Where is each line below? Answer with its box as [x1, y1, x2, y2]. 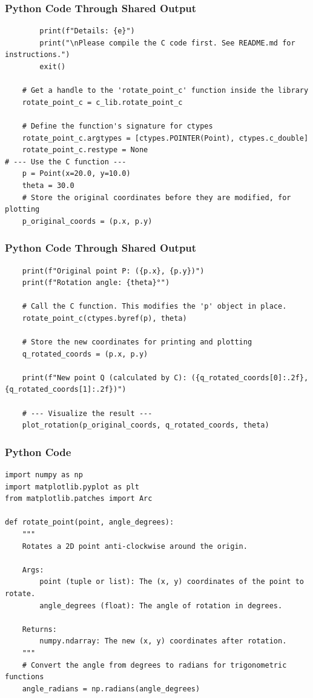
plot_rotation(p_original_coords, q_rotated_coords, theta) [22, 421, 269, 430]
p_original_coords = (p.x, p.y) [22, 216, 153, 226]
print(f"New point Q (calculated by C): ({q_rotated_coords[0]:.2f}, [22, 373, 309, 382]
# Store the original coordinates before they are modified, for [22, 193, 291, 202]
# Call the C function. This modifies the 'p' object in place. [22, 302, 287, 311]
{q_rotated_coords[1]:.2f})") [5, 385, 127, 394]
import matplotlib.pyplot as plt [5, 482, 139, 491]
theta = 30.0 [22, 181, 74, 190]
